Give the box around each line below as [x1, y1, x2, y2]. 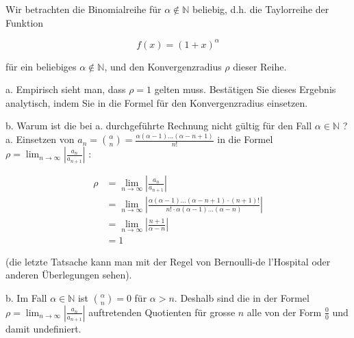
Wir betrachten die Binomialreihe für [5, 2, 162, 16]
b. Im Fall [5, 290, 47, 304]
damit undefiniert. [5, 321, 81, 335]
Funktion [5, 15, 44, 29]
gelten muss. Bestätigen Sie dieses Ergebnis [154, 82, 336, 96]
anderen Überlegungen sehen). [5, 268, 132, 282]
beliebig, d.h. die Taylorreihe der [192, 2, 329, 16]
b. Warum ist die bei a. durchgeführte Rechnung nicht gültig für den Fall [5, 118, 312, 133]
